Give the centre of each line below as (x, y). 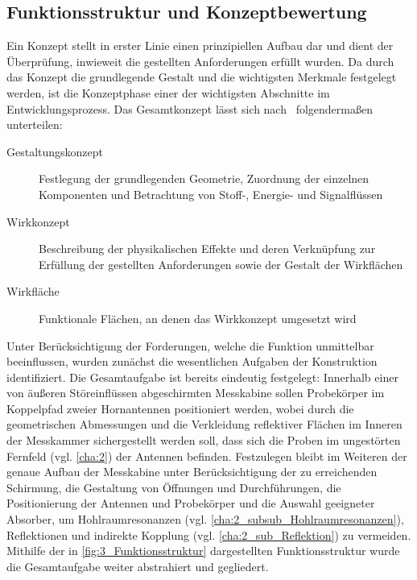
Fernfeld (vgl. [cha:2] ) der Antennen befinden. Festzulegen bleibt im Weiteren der (207, 456)
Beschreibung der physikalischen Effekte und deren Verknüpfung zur (207, 249)
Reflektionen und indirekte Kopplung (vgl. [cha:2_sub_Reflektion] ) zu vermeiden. (209, 534)
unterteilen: (35, 124)
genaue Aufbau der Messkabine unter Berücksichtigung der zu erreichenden (192, 472)
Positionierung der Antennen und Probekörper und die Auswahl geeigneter (191, 503)
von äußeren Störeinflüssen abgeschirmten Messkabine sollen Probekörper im (196, 393)
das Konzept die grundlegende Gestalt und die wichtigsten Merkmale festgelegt (202, 77)
